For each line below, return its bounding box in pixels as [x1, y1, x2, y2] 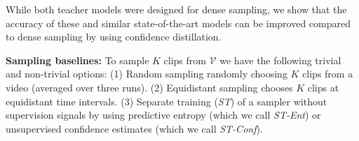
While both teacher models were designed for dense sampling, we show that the [6, 2, 347, 16]
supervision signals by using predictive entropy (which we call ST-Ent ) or [6, 107, 321, 122]
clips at [307, 80, 339, 94]
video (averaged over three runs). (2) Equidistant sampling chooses [6, 80, 293, 94]
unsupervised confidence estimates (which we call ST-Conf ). [6, 121, 263, 135]
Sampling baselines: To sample [6, 52, 149, 67]
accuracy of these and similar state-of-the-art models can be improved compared [6, 15, 351, 30]
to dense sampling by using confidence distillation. [6, 29, 222, 44]
